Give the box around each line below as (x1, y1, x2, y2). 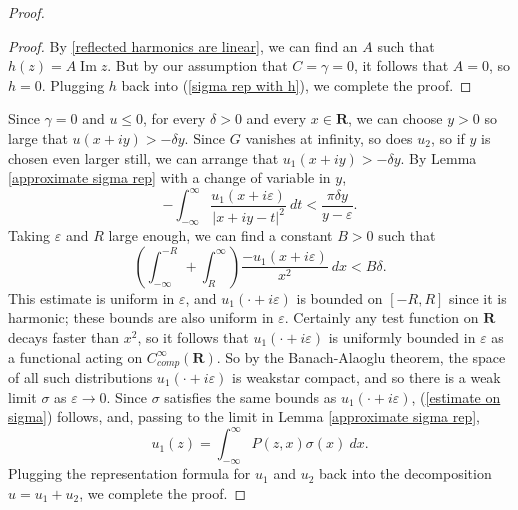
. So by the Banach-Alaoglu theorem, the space (216, 346, 506, 367)
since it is (449, 287, 507, 308)
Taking (8, 225, 51, 246)
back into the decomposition (318, 463, 492, 484)
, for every (143, 108, 206, 129)
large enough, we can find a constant (108, 225, 333, 246)
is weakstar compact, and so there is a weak (232, 367, 501, 388)
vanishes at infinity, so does (245, 127, 413, 148)
